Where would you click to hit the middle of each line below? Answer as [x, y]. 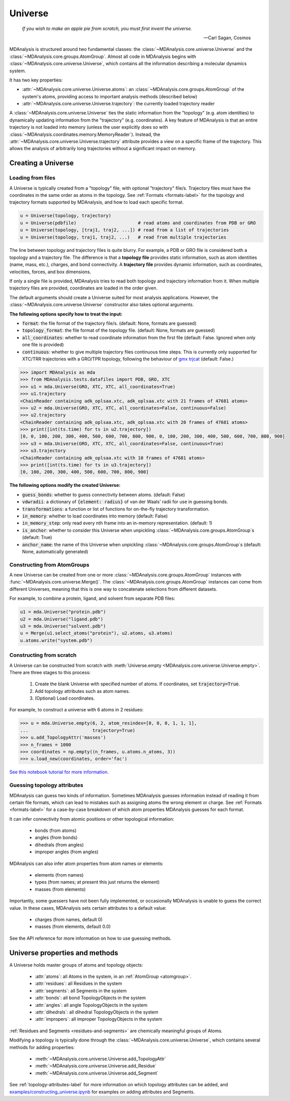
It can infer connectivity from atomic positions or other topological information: [92, 819]
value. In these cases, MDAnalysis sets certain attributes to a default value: [88, 908]
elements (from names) [59, 875]
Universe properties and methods [64, 953]
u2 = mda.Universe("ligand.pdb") [62, 619]
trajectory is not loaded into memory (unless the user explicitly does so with [89, 127]
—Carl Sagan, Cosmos [227, 38]
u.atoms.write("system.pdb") [56, 640]
